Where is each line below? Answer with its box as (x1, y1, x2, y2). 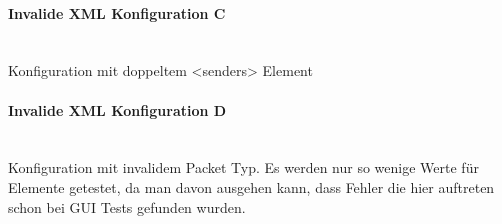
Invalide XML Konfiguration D (8, 99, 227, 120)
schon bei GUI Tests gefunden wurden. (8, 196, 246, 217)
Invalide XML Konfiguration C (8, 2, 226, 23)
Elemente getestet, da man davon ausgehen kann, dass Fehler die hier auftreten (8, 176, 495, 197)
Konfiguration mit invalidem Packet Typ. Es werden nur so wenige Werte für (8, 157, 479, 178)
